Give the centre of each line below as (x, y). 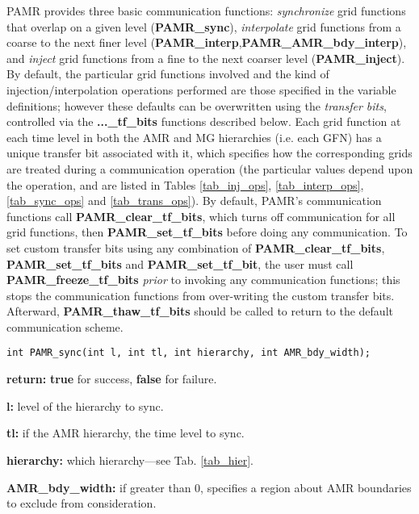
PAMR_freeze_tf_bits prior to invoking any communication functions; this (203, 280)
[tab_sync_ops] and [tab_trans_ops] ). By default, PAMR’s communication (194, 201)
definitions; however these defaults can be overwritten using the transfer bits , (197, 105)
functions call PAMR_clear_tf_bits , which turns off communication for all (201, 216)
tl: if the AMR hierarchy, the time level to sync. (126, 433)
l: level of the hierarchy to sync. (85, 405)
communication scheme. (65, 326)
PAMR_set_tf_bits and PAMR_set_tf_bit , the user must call (180, 263)
